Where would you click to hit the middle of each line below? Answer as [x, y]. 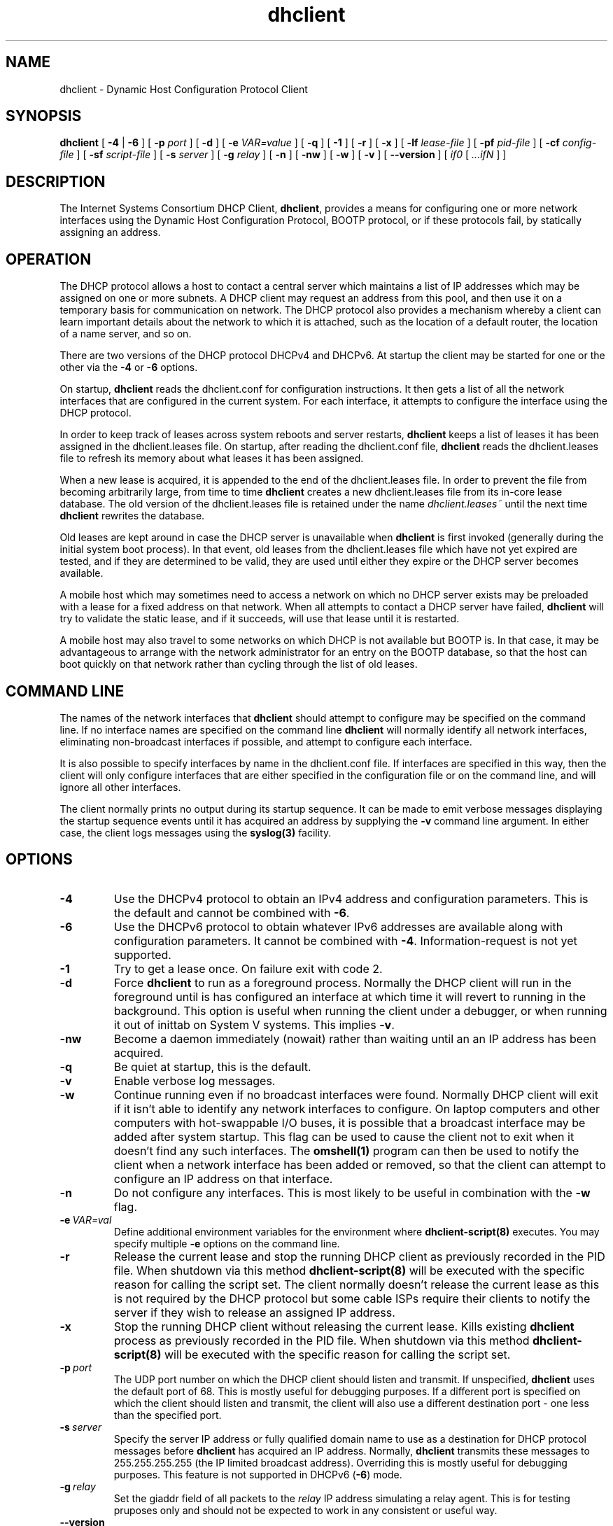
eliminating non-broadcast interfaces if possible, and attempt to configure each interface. [266, 741]
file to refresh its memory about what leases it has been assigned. [212, 458]
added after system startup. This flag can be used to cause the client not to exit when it [344, 1136]
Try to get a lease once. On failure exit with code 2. [248, 968]
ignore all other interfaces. [120, 787]
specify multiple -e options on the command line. [227, 1243]
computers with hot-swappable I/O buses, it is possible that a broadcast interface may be [350, 1122]
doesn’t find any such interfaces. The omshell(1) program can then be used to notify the [346, 1150]
